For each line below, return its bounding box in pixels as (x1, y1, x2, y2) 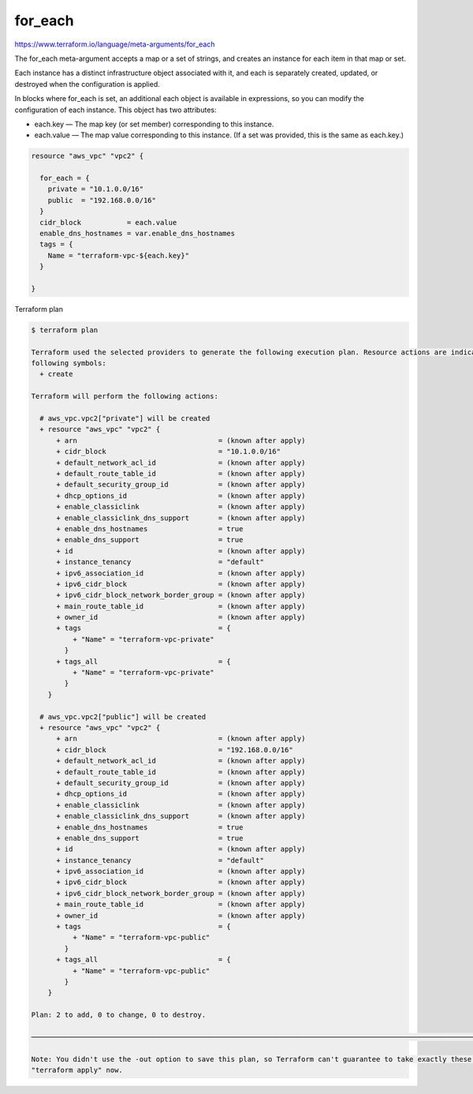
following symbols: (31, 359, 106, 368)
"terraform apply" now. (31, 1066, 124, 1075)
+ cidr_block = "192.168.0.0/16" (56, 745, 293, 754)
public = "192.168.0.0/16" (47, 196, 157, 204)
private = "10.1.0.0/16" (47, 185, 144, 193)
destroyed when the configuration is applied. (14, 79, 161, 88)
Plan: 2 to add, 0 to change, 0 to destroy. (31, 1010, 207, 1020)
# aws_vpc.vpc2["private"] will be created (39, 414, 210, 423)
